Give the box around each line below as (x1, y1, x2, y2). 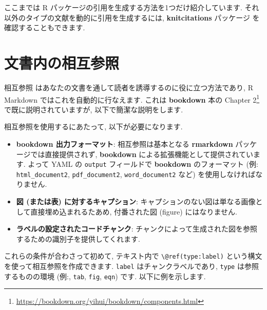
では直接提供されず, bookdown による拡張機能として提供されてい (30, 148, 254, 159)
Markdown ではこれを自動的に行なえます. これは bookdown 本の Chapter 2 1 (4, 92, 260, 105)
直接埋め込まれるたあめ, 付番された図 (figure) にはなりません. (30, 206, 237, 217)
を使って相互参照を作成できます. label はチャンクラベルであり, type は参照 (4, 261, 259, 272)
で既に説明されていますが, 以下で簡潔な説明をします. (4, 104, 183, 114)
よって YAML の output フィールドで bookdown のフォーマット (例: (28, 159, 258, 169)
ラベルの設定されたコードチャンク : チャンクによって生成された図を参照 (16, 223, 257, 234)
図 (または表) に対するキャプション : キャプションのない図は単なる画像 (16, 196, 256, 207)
